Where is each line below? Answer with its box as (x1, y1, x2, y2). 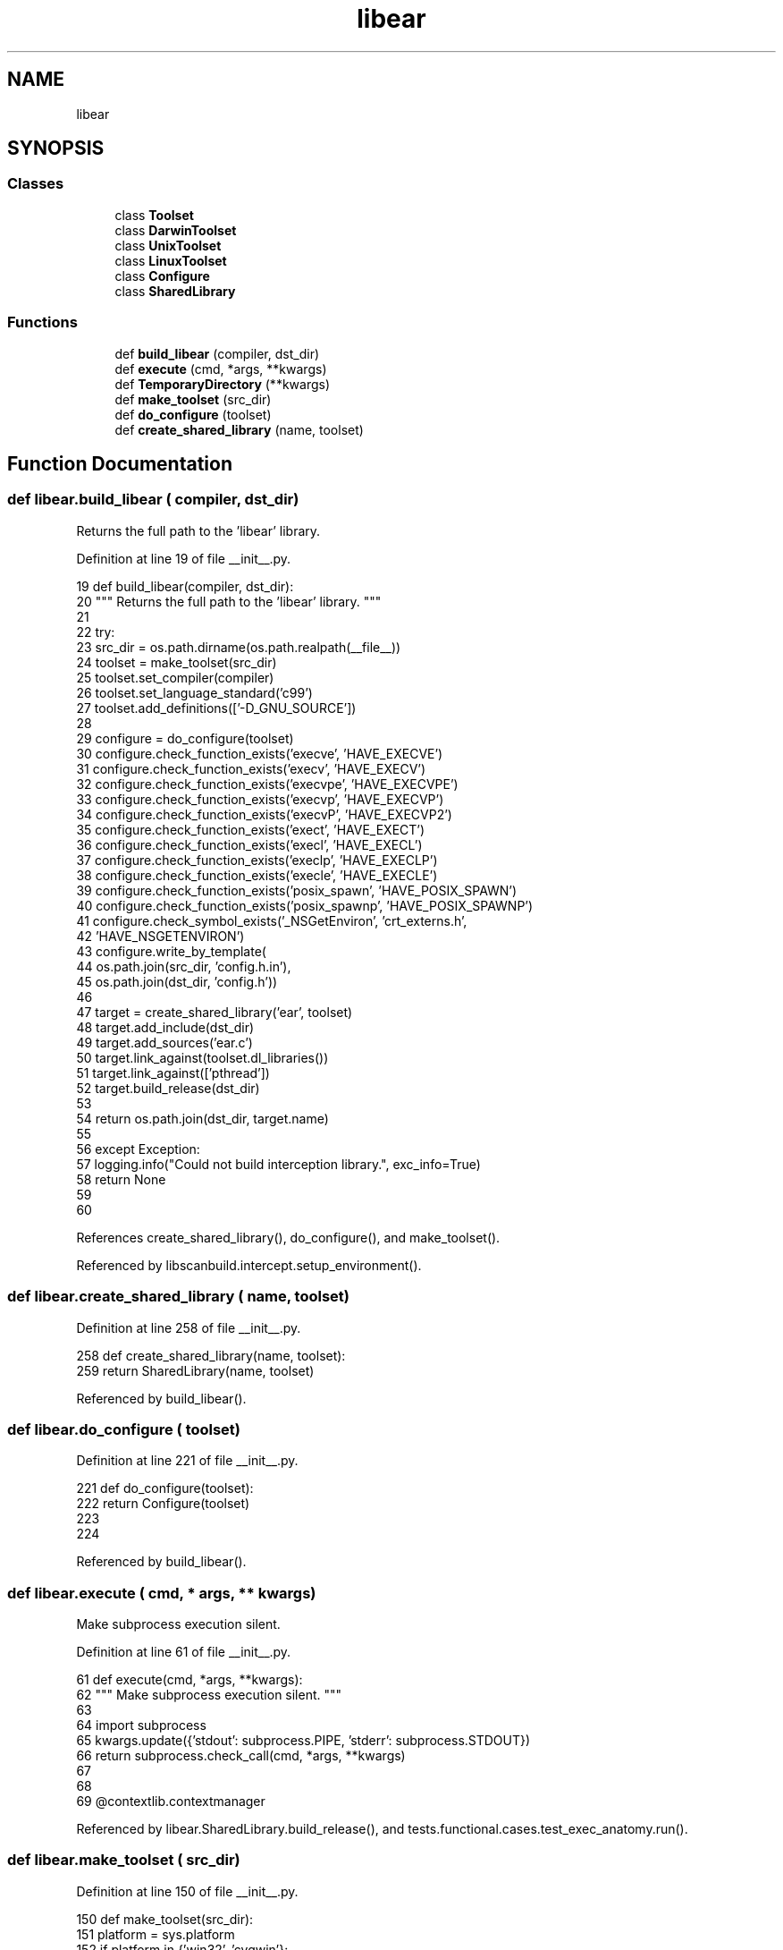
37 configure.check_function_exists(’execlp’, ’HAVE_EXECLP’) (76, 852, 438, 868)
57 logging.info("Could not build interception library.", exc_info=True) (76, 1156, 481, 1172)
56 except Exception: (76, 1140, 200, 1157)
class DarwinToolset (114, 222, 237, 238)
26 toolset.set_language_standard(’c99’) (76, 684, 313, 700)
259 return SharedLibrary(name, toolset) (76, 1362, 315, 1378)
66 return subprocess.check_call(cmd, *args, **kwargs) (76, 1748, 406, 1764)
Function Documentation (7, 452, 232, 475)
